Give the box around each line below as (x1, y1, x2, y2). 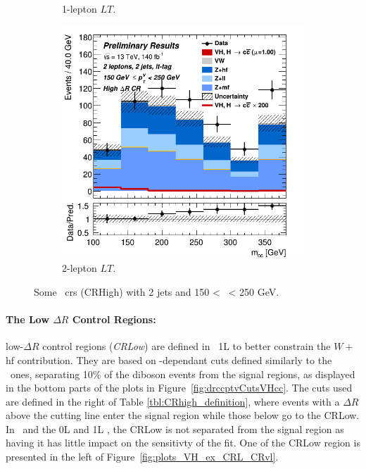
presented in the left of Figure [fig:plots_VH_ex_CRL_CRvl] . (6, 449, 279, 464)
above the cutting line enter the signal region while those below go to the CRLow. (6, 408, 360, 423)
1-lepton (62, 1, 97, 15)
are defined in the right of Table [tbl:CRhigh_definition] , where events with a (6, 394, 340, 408)
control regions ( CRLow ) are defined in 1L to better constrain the (42, 339, 331, 354)
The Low (6, 312, 49, 327)
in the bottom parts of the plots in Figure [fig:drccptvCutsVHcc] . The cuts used (6, 380, 353, 395)
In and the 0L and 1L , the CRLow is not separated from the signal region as (6, 421, 344, 436)
